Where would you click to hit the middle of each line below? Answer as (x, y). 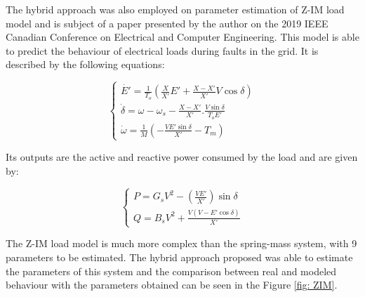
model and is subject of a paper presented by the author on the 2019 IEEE (167, 23)
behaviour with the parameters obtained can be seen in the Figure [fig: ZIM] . (172, 285)
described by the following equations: (85, 64)
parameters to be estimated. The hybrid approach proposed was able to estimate (179, 257)
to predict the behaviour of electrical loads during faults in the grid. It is (162, 50)
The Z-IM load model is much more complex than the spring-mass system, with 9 (181, 243)
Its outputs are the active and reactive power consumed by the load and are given (182, 156)
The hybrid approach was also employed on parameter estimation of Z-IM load (175, 9)
